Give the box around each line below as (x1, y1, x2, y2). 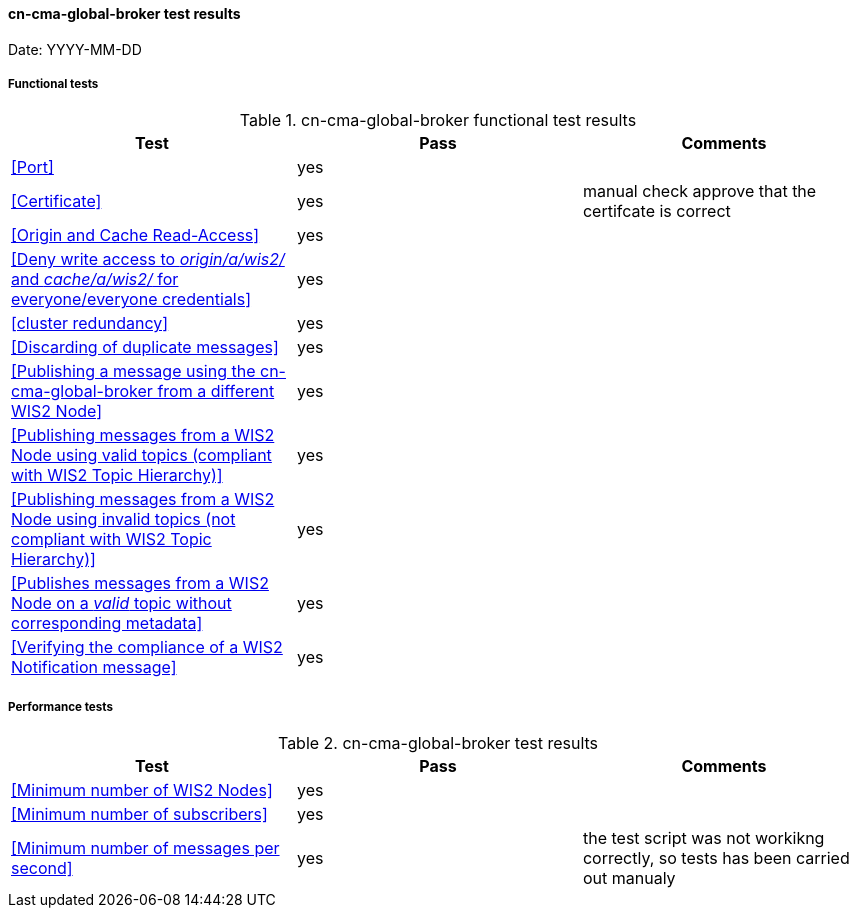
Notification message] (11, 657, 177, 678)
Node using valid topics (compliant (11, 445, 272, 466)
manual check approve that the (582, 181, 817, 202)
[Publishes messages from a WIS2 (11, 573, 269, 594)
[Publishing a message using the (11, 361, 256, 382)
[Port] (11, 157, 54, 178)
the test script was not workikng (582, 828, 825, 849)
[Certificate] (11, 191, 102, 212)
